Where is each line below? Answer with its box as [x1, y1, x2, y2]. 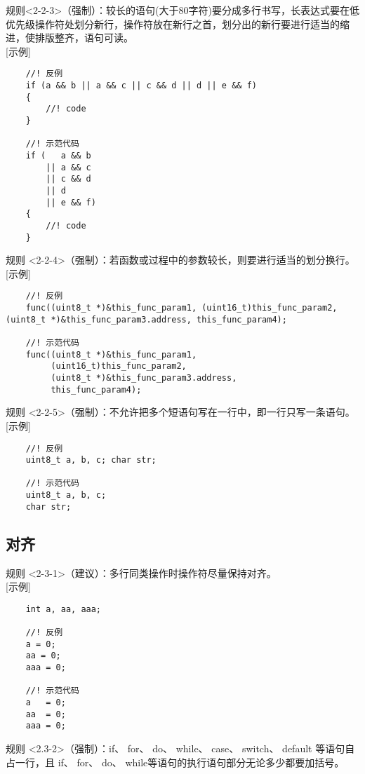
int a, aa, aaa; [25, 604, 102, 614]
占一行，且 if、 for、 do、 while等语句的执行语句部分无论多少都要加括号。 [6, 754, 345, 769]
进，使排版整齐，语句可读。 [6, 30, 133, 45]
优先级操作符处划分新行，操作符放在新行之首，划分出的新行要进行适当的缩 [6, 16, 350, 31]
